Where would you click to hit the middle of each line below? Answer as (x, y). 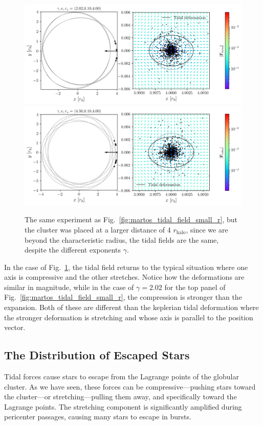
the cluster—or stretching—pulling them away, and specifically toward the (120, 397)
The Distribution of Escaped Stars (97, 355)
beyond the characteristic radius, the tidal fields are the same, (122, 239)
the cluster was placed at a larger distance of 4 (98, 229)
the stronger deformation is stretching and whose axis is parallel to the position (129, 317)
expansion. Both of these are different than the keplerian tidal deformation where (131, 307)
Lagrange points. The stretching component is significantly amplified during (123, 406)
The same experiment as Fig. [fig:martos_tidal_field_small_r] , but (131, 219)
